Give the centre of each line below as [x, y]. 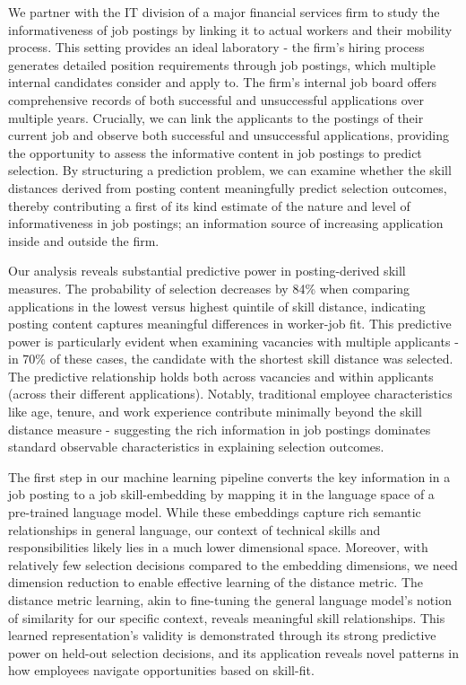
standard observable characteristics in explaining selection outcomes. [196, 447]
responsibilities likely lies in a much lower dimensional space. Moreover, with [218, 547]
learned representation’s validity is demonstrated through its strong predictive [222, 635]
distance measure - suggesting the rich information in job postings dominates [220, 429]
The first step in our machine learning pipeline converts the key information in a [229, 476]
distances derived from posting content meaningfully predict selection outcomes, [228, 187]
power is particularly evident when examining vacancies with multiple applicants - [233, 341]
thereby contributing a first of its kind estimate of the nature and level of [209, 205]
